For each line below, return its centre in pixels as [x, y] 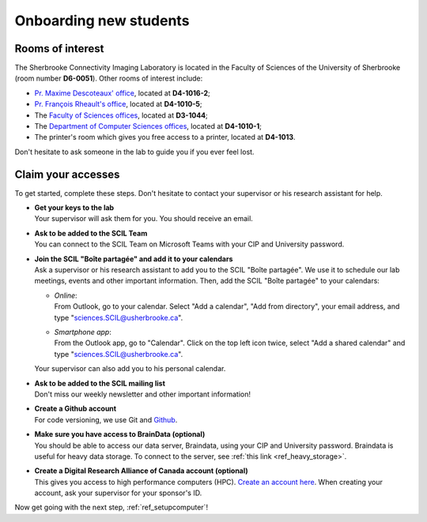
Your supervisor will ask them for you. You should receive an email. [144, 219]
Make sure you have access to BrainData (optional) [120, 434]
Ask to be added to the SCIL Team [91, 233]
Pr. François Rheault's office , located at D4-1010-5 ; [118, 104]
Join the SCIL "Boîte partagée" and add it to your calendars [134, 259]
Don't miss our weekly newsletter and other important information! [142, 394]
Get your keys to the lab [74, 208]
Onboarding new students [102, 21]
